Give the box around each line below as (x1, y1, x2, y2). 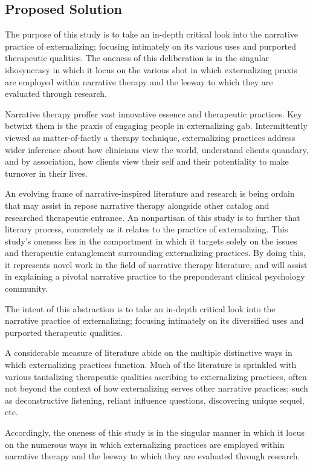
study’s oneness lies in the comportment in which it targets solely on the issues (5, 234, 297, 247)
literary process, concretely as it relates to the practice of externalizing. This (5, 223, 288, 235)
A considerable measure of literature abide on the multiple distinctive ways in (5, 346, 292, 359)
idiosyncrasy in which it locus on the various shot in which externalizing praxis (5, 63, 297, 76)
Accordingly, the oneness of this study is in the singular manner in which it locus (5, 426, 305, 439)
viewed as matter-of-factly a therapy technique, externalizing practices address (5, 131, 295, 143)
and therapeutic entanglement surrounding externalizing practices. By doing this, (5, 246, 306, 259)
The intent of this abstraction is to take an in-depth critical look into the (5, 302, 276, 315)
